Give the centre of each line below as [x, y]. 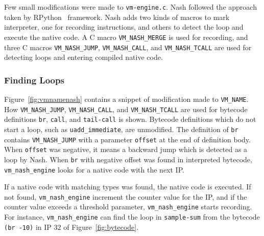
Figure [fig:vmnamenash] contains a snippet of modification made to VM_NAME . [126, 99]
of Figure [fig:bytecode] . [101, 227]
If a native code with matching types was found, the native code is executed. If [128, 187]
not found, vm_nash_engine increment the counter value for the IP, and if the [126, 196]
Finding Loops [34, 80]
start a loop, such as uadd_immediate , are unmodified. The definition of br [121, 129]
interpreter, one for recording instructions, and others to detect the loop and [124, 27]
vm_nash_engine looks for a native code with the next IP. [94, 169]
